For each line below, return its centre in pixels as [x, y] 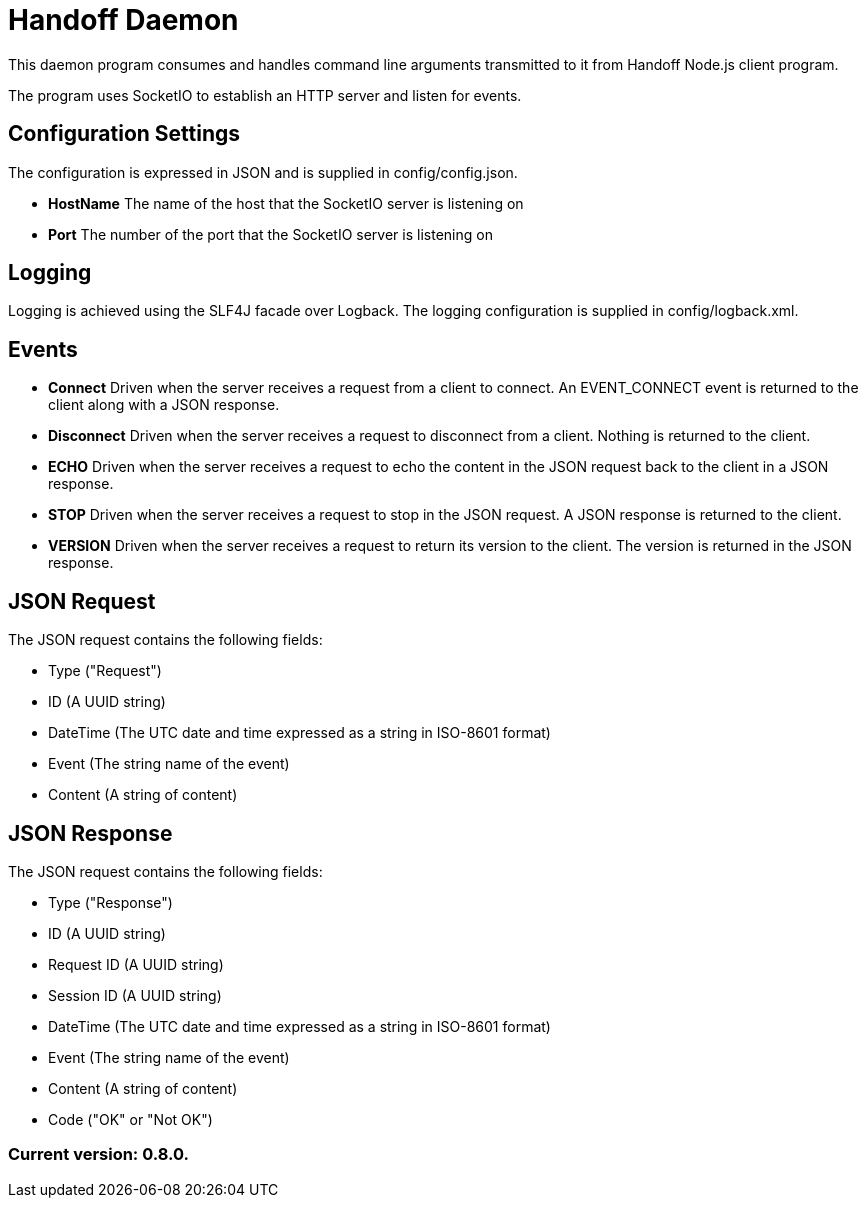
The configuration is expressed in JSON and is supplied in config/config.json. [263, 172]
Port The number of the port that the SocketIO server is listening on [270, 234]
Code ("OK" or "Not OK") [130, 1119]
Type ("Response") [110, 902]
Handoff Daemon [123, 20]
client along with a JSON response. [164, 405]
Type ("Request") [105, 671]
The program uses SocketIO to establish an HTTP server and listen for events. [265, 95]
